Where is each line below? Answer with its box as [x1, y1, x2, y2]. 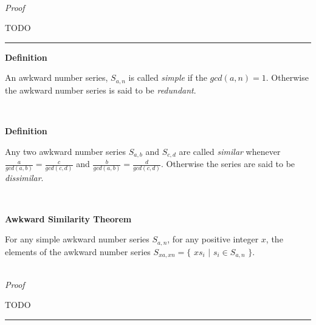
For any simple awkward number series [5, 233, 149, 245]
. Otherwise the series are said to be [160, 157, 295, 170]
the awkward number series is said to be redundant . [5, 83, 196, 96]
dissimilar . [5, 171, 44, 184]
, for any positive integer [167, 233, 259, 245]
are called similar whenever [179, 145, 281, 157]
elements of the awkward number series [5, 245, 151, 258]
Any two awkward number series [5, 145, 126, 157]
